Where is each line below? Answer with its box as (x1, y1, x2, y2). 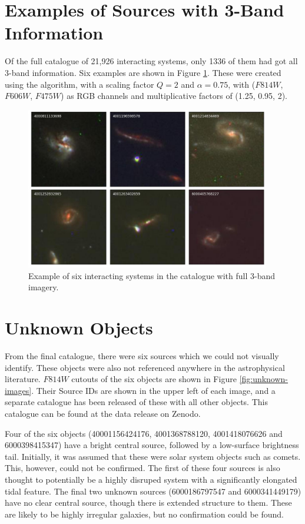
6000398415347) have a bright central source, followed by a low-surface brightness (5, 439, 299, 451)
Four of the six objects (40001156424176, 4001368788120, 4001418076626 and (5, 427, 283, 439)
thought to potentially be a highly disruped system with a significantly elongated (5, 473, 297, 485)
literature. (5, 373, 41, 385)
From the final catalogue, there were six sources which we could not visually (5, 350, 279, 362)
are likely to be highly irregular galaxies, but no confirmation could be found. (5, 508, 284, 520)
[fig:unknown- (239, 373, 289, 385)
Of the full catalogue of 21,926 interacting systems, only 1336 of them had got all (5, 55, 298, 67)
